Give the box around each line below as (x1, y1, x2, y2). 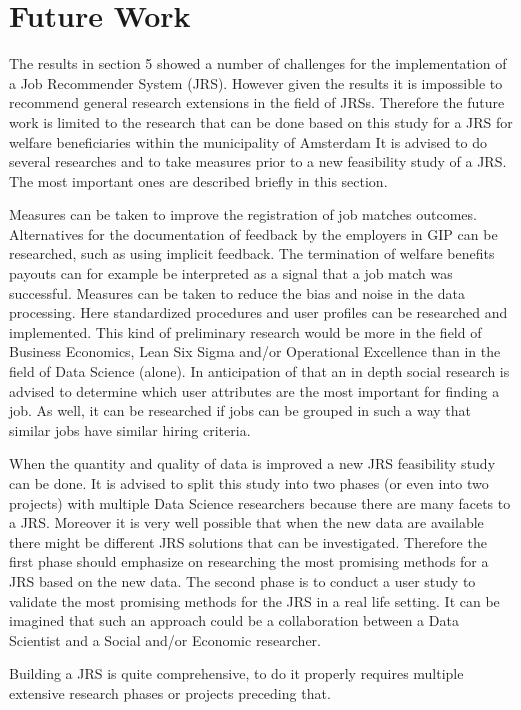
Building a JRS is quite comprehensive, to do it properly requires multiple (9, 663, 464, 684)
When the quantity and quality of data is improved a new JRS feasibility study (9, 453, 496, 474)
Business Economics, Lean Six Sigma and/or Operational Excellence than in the (9, 341, 501, 362)
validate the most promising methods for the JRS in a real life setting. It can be (9, 590, 500, 611)
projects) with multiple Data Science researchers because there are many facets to (9, 492, 511, 513)
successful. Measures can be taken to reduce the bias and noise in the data (9, 282, 465, 303)
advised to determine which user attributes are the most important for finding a (9, 380, 500, 401)
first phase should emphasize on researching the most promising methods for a (9, 551, 489, 572)
